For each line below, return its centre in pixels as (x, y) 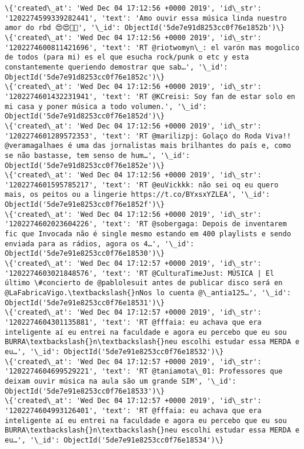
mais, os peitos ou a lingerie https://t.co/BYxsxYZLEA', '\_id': (138, 195)
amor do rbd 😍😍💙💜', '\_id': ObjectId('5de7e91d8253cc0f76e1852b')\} (145, 28)
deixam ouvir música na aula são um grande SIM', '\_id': (121, 381)
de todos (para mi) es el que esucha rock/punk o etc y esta (127, 57)
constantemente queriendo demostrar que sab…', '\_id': (116, 67)
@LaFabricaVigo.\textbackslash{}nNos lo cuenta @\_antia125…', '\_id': (148, 293)
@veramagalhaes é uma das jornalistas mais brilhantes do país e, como (148, 146)
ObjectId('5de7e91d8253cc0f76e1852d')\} (85, 116)
